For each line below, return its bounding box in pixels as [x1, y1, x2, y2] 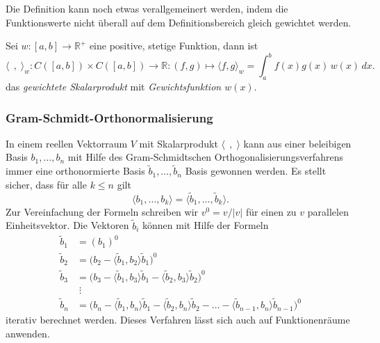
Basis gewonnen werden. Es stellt [185, 163, 327, 178]
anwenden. [6, 326, 50, 340]
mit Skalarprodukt [139, 136, 218, 150]
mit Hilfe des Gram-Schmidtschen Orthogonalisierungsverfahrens [67, 150, 343, 164]
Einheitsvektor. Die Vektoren [6, 218, 129, 232]
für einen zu [245, 204, 297, 218]
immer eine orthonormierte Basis [6, 163, 145, 178]
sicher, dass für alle [6, 177, 87, 191]
